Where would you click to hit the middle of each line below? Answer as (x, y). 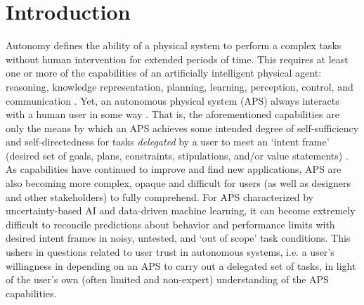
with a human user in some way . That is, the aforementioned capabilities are (173, 114)
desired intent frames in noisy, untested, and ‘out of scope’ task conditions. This (178, 238)
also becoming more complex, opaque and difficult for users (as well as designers (178, 183)
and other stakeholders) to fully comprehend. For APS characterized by (160, 196)
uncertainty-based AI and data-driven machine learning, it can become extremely (181, 210)
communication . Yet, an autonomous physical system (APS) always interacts (173, 100)
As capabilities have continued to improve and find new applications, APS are (174, 169)
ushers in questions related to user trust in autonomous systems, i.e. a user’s (170, 252)
